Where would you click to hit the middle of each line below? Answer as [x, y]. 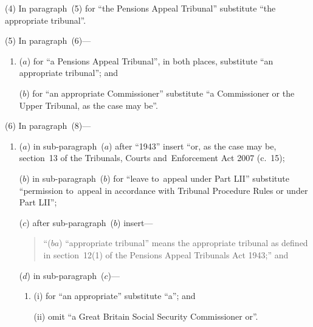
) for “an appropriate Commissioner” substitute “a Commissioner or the [160, 93]
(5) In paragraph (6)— [48, 40]
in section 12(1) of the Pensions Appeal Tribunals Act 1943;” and [166, 254]
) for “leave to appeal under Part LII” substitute [198, 178]
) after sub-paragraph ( [70, 222]
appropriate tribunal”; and [69, 73]
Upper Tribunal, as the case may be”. [88, 105]
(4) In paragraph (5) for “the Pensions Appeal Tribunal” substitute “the [140, 8]
